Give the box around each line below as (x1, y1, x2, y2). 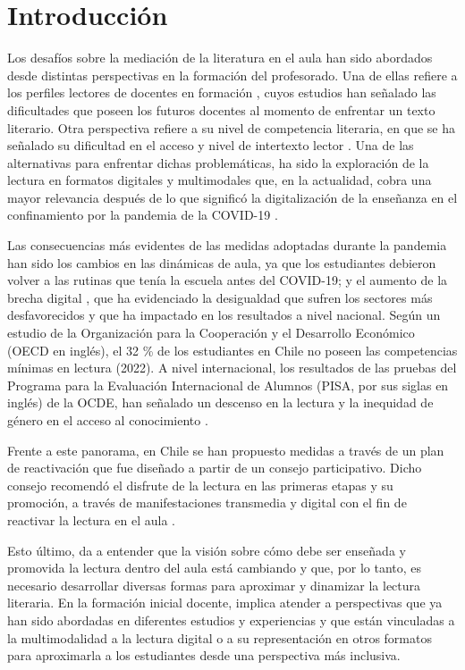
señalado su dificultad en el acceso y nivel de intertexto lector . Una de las (7, 136, 414, 155)
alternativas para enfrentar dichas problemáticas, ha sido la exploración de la (7, 153, 429, 172)
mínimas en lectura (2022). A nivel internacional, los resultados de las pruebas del (7, 358, 457, 377)
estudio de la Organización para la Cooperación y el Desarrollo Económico (7, 323, 415, 342)
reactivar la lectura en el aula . (7, 510, 175, 529)
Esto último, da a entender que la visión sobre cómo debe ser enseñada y (7, 540, 406, 559)
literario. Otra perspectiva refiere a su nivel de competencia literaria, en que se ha (7, 118, 456, 137)
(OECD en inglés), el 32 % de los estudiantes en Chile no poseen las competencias (7, 340, 458, 359)
